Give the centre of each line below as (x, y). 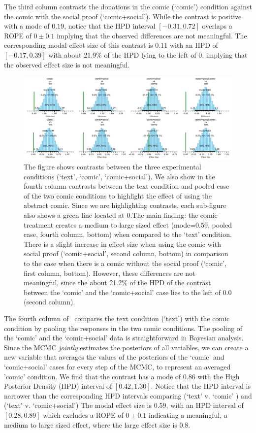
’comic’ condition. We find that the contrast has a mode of (93, 376)
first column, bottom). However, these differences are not (110, 273)
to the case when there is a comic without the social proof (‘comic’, (125, 263)
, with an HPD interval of (205, 405)
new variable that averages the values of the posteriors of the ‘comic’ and (114, 357)
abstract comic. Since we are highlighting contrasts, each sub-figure (125, 205)
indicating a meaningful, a (188, 415)
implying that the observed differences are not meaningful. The (152, 35)
